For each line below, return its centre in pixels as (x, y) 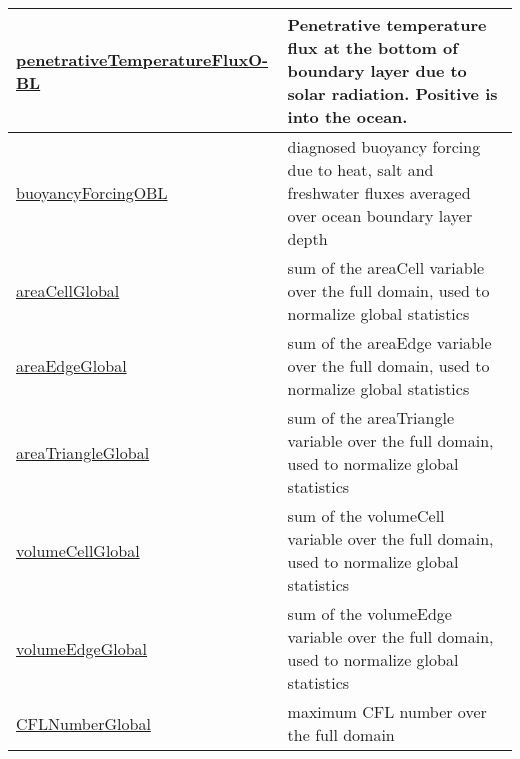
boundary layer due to (377, 70)
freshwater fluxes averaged (379, 192)
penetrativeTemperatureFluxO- (142, 59)
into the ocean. (347, 116)
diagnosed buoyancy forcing (384, 146)
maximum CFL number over (387, 711)
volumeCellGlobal (78, 550)
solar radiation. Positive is (392, 93)
